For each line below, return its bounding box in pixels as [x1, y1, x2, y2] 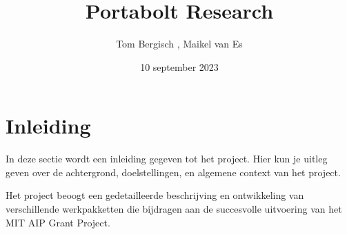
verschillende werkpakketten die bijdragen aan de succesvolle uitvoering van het [6, 202, 342, 216]
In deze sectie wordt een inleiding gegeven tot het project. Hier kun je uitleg [6, 151, 328, 166]
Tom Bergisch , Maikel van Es [116, 36, 243, 51]
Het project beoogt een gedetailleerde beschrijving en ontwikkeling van [6, 188, 304, 202]
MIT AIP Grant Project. [6, 215, 110, 229]
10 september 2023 [140, 59, 219, 74]
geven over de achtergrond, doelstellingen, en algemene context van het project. [6, 164, 341, 179]
